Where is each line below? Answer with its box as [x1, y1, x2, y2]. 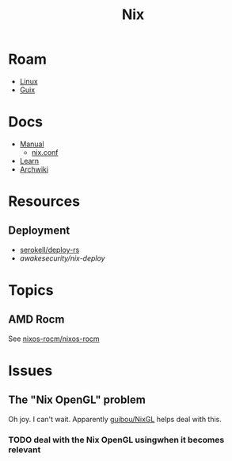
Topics [8, 281, 54, 300]
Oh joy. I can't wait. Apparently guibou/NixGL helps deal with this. [8, 414, 222, 424]
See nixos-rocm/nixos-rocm [8, 334, 101, 343]
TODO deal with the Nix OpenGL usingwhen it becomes [8, 434, 225, 445]
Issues [8, 362, 53, 380]
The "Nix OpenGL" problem [8, 393, 146, 407]
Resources [8, 192, 81, 211]
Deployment [8, 224, 70, 238]
